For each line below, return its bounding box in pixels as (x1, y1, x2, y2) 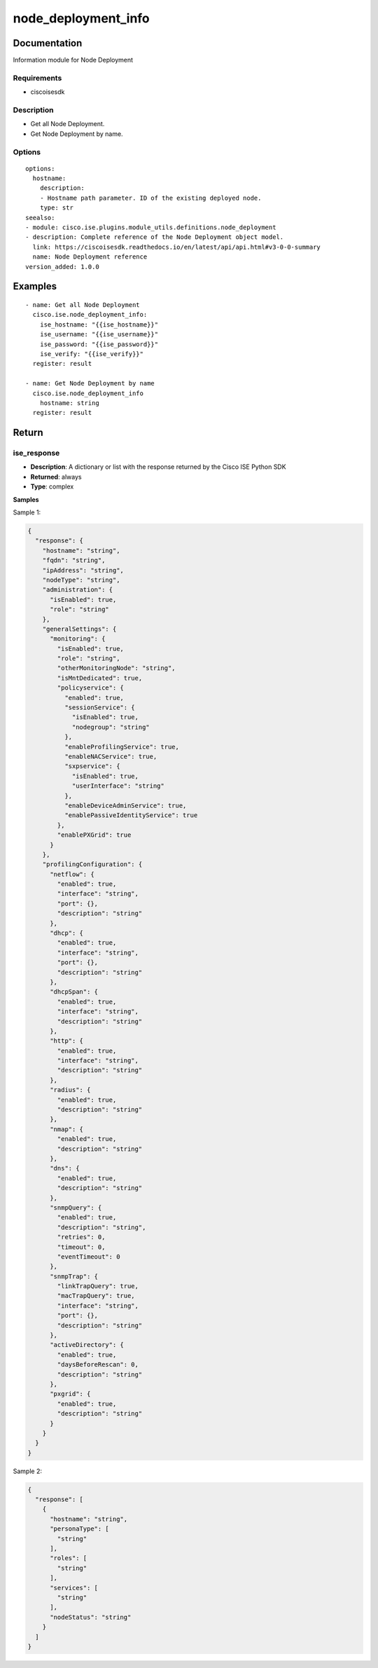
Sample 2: (13, 1467, 42, 1475)
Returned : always (30, 472, 82, 481)
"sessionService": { (64, 704, 136, 711)
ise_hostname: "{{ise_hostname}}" (39, 320, 159, 329)
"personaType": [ (50, 1525, 110, 1533)
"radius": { (50, 1086, 91, 1094)
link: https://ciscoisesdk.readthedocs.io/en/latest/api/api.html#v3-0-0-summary (32, 242, 321, 251)
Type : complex (30, 482, 74, 491)
